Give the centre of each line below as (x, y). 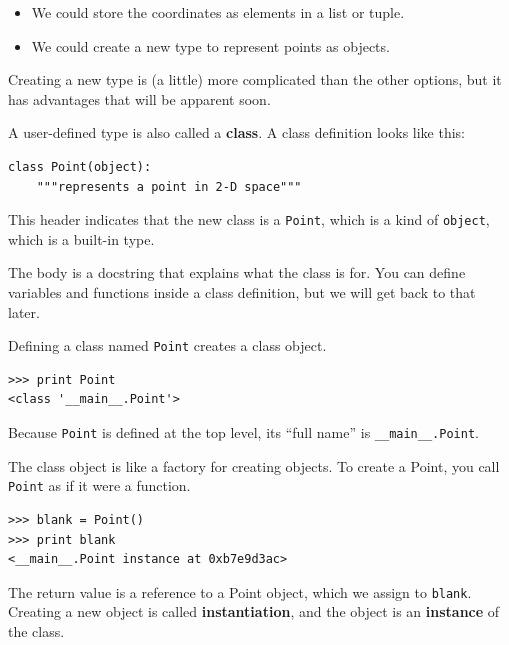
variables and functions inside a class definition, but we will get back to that (242, 292)
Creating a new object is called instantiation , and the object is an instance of (254, 611)
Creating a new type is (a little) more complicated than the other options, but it (255, 79)
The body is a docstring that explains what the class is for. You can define (237, 272)
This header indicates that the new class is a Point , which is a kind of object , (249, 219)
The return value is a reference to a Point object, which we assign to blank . (240, 591)
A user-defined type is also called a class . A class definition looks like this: (237, 132)
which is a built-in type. (81, 238)
